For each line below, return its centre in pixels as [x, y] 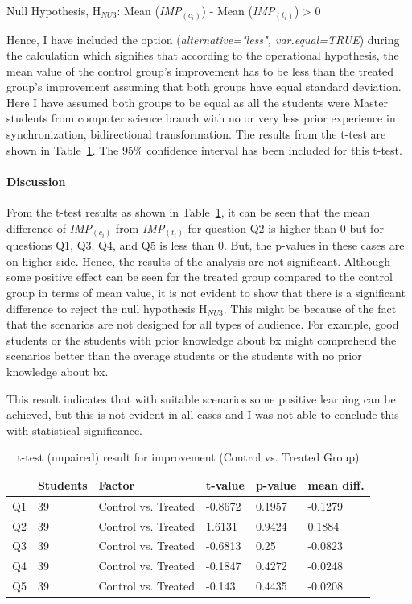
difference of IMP [49, 228]
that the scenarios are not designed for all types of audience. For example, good [203, 324]
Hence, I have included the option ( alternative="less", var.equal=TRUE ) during [203, 39]
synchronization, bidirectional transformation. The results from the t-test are [196, 134]
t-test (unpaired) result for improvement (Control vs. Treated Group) [188, 457]
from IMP [140, 228]
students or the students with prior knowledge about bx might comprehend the [202, 339]
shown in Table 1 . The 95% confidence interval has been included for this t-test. [204, 149]
